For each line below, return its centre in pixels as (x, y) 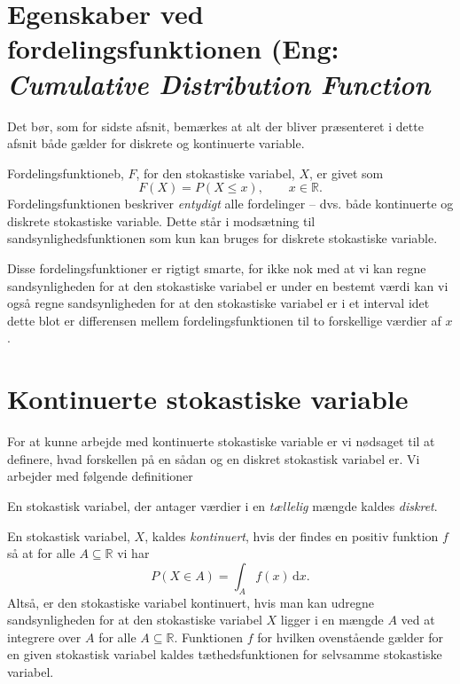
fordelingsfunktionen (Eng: (173, 48)
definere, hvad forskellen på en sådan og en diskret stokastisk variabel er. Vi (214, 458)
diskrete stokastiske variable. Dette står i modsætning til (161, 220)
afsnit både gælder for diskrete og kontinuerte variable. (156, 143)
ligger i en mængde (332, 620)
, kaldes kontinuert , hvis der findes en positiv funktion (292, 535)
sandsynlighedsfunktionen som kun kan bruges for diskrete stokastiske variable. (222, 238)
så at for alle (41, 553)
